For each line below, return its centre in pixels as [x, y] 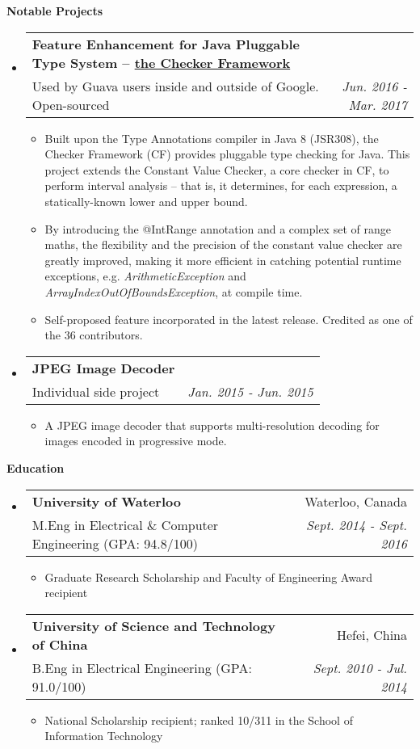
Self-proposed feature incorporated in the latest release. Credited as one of [229, 319]
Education [36, 467]
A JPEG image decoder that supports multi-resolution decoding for [212, 425]
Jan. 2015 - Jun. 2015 [250, 391]
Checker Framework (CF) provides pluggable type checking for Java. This [227, 154]
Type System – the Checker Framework [161, 62]
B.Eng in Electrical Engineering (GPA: [142, 667]
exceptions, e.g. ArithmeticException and [145, 276]
